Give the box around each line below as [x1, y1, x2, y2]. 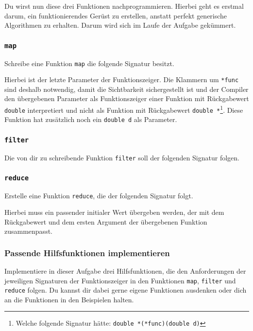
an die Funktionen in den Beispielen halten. [4, 294, 134, 304]
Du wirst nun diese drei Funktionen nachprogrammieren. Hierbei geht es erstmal [4, 1, 244, 11]
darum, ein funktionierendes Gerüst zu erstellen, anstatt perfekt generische [4, 10, 227, 20]
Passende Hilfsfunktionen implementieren [4, 246, 170, 259]
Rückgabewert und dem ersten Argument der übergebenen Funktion [4, 216, 207, 226]
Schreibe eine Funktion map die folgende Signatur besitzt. [4, 58, 174, 68]
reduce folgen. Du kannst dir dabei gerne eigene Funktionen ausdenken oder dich [4, 285, 247, 295]
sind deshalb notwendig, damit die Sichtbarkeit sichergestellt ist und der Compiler [4, 84, 249, 94]
